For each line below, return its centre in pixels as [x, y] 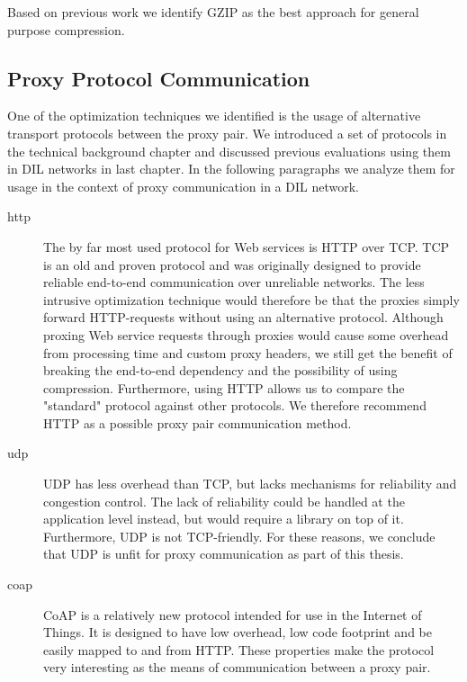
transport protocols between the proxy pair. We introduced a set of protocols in [227, 133]
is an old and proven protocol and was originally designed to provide [232, 264]
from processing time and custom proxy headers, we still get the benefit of [248, 352]
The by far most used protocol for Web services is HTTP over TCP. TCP [247, 246]
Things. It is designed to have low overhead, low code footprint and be [238, 632]
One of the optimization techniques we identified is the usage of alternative [214, 116]
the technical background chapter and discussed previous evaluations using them [229, 151]
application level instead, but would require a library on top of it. [224, 519]
